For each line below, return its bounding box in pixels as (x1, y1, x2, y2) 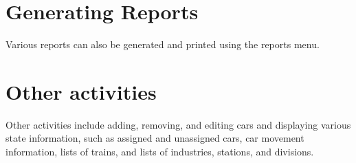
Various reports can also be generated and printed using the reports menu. (5, 37, 320, 52)
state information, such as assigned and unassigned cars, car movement (5, 131, 304, 145)
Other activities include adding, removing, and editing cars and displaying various (5, 117, 351, 131)
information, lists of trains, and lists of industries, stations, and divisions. (5, 144, 314, 159)
